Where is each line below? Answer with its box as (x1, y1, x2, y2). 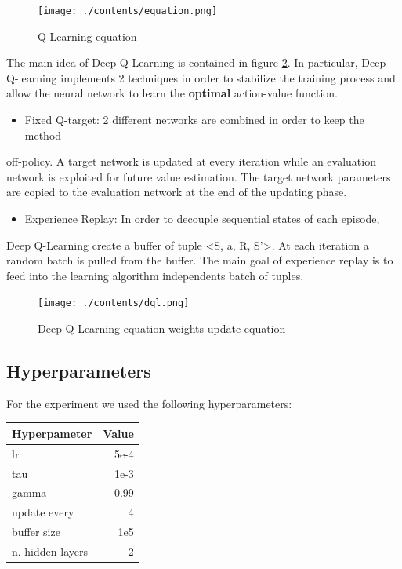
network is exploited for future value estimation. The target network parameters (6, 168, 391, 184)
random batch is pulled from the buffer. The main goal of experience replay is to (6, 252, 393, 268)
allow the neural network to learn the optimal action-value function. (6, 85, 339, 101)
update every (12, 504, 74, 520)
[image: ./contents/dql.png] (38, 297, 190, 309)
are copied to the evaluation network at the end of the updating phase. (6, 184, 347, 200)
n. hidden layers (12, 542, 88, 559)
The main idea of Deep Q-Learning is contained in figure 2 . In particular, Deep (6, 54, 386, 71)
